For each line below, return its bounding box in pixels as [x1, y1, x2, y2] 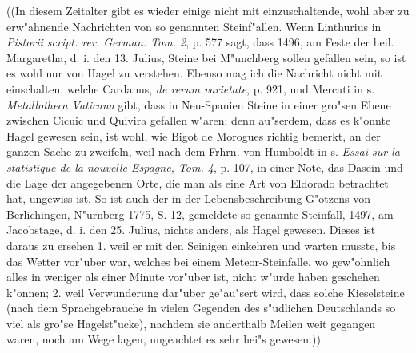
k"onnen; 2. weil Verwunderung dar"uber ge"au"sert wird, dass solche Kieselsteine [6, 284, 405, 300]
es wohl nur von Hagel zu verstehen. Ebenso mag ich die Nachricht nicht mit [6, 65, 382, 81]
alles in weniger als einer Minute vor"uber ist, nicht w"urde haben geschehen [6, 268, 380, 285]
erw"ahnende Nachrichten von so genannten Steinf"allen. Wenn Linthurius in [6, 18, 382, 34]
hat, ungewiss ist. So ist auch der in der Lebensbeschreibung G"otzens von [6, 190, 370, 207]
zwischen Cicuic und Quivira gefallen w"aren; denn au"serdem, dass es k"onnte [6, 112, 391, 129]
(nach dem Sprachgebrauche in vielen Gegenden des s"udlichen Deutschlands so [6, 299, 396, 316]
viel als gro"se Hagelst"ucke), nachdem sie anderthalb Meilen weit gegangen [6, 315, 376, 331]
